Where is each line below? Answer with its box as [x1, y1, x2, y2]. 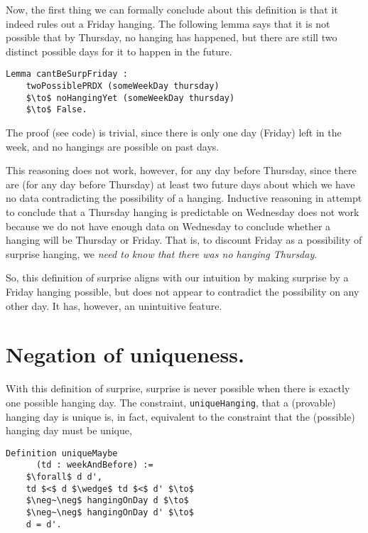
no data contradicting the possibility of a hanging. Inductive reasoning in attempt [6, 190, 362, 205]
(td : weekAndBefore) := [36, 460, 153, 470]
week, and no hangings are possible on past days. [6, 139, 220, 154]
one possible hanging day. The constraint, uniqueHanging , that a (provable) [6, 394, 336, 409]
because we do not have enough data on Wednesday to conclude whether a [6, 218, 331, 233]
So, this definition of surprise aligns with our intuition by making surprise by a [6, 270, 349, 285]
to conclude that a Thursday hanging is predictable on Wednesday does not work [6, 204, 359, 219]
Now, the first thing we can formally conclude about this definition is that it [6, 2, 338, 16]
